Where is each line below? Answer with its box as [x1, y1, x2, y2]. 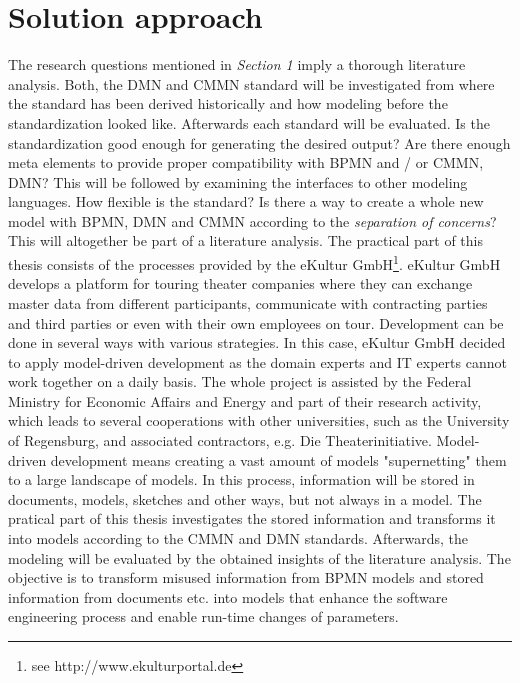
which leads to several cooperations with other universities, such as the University [8, 410, 510, 431]
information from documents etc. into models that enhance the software [8, 586, 448, 607]
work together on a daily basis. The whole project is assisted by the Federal [8, 371, 472, 392]
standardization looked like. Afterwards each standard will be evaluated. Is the [8, 112, 490, 133]
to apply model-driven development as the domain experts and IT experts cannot [8, 351, 507, 372]
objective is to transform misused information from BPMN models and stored [8, 567, 484, 588]
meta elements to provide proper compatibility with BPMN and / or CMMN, [8, 152, 484, 173]
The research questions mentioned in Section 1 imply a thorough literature [8, 54, 466, 75]
